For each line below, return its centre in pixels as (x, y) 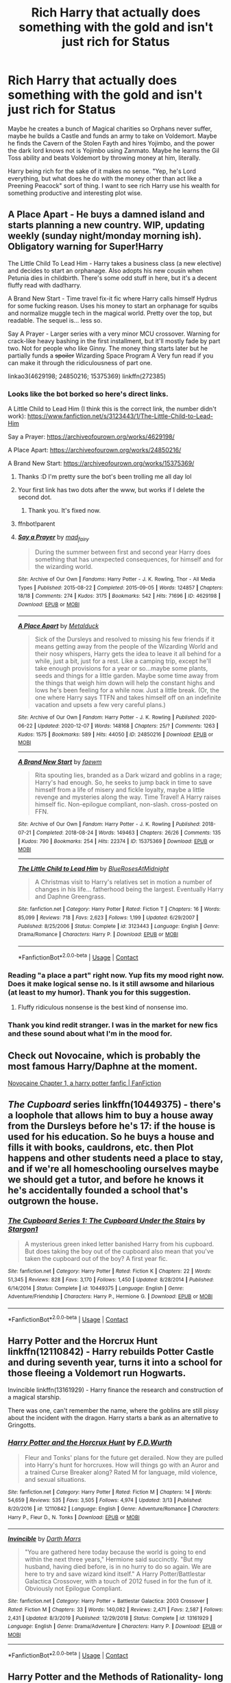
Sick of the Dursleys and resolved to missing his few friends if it (125, 639)
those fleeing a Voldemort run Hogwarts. (97, 1373)
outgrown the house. (53, 1202)
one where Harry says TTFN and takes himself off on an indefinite (128, 697)
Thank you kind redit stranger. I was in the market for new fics (113, 1025)
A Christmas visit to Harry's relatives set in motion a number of (123, 882)
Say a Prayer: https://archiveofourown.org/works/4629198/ (92, 437)
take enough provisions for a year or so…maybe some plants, (121, 669)
